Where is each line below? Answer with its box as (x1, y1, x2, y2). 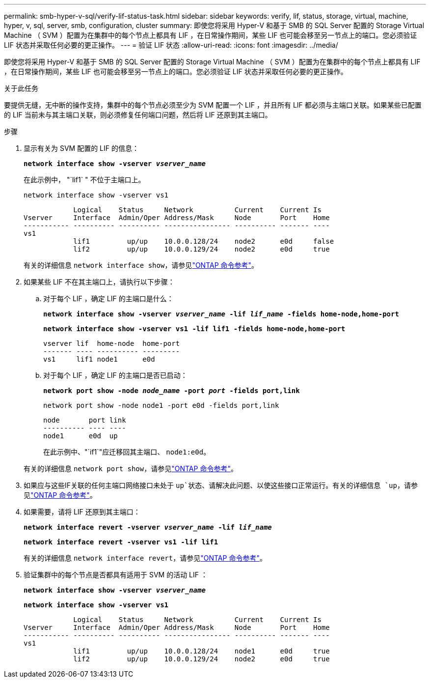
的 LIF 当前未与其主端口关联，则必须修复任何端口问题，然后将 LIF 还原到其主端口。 (4, 111, 272, 119)
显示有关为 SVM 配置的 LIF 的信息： (24, 144, 139, 152)
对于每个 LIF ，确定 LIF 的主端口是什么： (43, 294, 174, 303)
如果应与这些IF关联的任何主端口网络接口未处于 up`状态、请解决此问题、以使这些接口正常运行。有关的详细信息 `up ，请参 (24, 481, 418, 489)
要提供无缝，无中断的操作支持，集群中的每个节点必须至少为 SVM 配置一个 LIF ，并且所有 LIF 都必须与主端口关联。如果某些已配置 (4, 101, 422, 109)
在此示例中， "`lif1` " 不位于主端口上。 (24, 175, 145, 184)
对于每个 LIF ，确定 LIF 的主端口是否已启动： (43, 371, 188, 379)
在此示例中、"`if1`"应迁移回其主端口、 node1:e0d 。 (43, 448, 211, 456)
